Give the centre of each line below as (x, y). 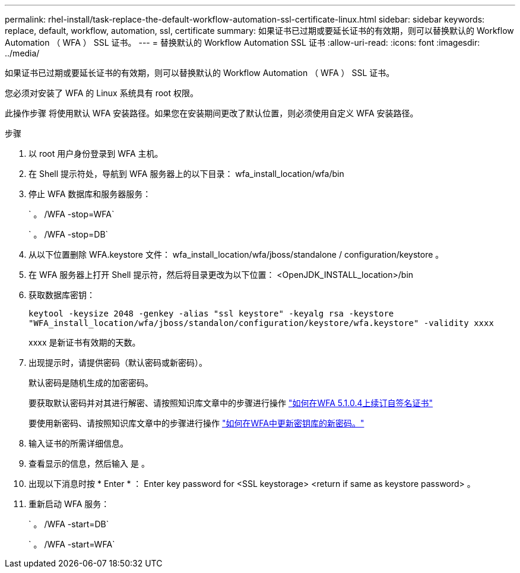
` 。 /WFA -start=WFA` (72, 544)
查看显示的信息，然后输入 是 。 (89, 463)
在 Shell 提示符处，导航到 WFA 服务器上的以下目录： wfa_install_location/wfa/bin (186, 174)
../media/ (22, 53)
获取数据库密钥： (62, 295)
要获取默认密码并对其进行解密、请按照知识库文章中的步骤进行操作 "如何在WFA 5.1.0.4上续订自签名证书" (231, 403)
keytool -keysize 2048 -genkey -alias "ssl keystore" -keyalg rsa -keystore (211, 314)
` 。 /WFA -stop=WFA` (72, 214)
